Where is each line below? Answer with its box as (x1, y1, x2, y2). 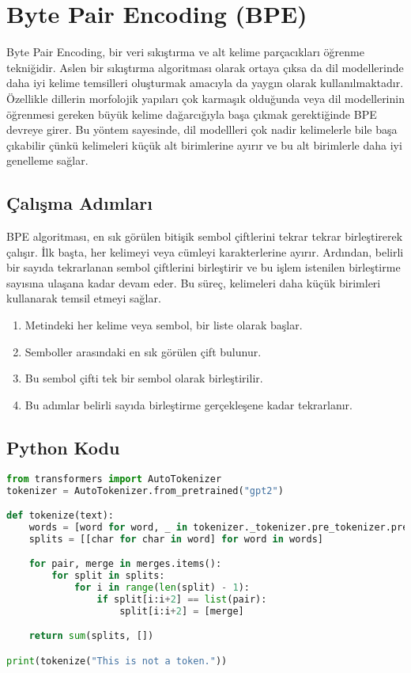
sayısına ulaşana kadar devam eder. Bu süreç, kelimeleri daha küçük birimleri (6, 274, 381, 291)
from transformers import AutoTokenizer (6, 473, 222, 485)
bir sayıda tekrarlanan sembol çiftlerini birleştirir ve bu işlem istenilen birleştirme (6, 259, 401, 276)
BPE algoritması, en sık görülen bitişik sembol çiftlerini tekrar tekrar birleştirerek (6, 228, 403, 245)
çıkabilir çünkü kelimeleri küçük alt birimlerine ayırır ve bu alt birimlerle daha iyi (6, 136, 402, 153)
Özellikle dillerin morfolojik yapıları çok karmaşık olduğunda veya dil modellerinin (6, 89, 405, 106)
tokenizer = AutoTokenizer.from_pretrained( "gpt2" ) (6, 485, 284, 496)
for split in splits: (51, 570, 165, 582)
